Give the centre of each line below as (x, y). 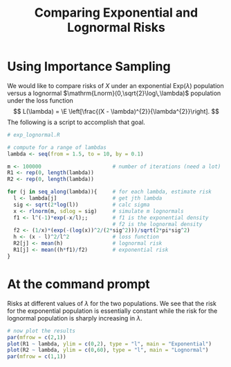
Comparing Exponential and (116, 13)
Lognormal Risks (116, 27)
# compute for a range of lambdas (57, 147)
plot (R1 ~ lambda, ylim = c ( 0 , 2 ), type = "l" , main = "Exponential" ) (110, 344)
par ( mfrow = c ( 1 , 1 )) (37, 357)
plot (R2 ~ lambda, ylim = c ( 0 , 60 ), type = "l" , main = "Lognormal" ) (108, 350)
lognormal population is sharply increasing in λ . (75, 318)
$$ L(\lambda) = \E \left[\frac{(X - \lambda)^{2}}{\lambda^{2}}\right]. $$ (116, 111)
